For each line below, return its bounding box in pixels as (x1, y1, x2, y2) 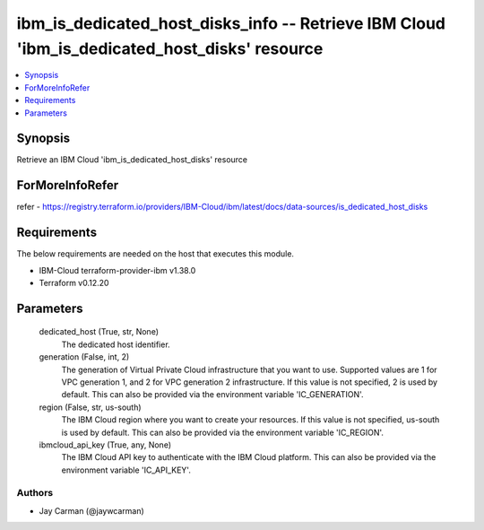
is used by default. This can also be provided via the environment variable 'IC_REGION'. (61, 427, 385, 438)
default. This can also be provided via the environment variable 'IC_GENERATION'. (61, 389, 364, 400)
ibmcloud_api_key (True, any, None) (39, 439, 172, 450)
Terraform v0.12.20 (39, 278, 109, 289)
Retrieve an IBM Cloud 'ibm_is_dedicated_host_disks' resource (16, 154, 248, 165)
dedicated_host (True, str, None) (39, 326, 160, 337)
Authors (16, 487, 54, 500)
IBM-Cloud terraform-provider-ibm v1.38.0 (39, 265, 196, 275)
